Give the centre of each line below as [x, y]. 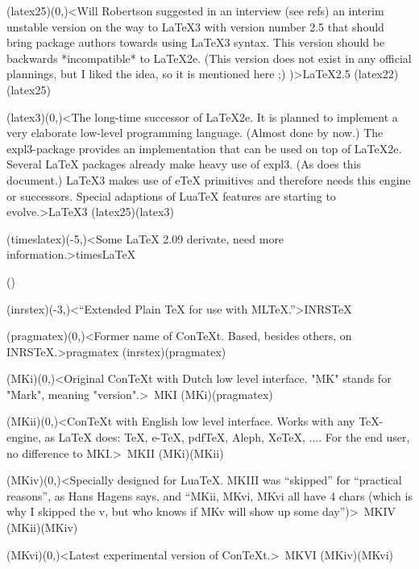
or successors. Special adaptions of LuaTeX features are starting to [171, 195]
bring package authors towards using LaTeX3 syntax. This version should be [196, 42]
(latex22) [376, 74]
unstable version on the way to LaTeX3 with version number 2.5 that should [195, 26]
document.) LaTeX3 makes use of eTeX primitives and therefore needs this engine [209, 179]
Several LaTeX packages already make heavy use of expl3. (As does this [184, 164]
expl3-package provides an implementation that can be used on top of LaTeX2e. [204, 148]
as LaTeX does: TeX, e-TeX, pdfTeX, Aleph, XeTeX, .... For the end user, [227, 437]
